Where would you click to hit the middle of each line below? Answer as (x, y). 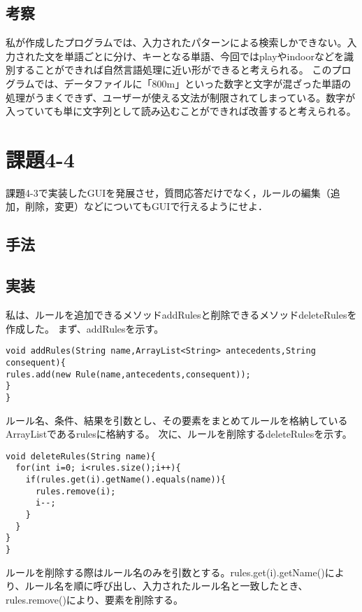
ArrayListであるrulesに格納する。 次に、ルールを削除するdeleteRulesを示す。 (179, 434)
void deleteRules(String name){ (81, 456)
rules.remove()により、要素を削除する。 (95, 599)
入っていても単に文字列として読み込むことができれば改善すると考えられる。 (181, 111)
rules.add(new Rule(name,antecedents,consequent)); (128, 374)
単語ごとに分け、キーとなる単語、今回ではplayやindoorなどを (204, 56)
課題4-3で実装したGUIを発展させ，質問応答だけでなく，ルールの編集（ (168, 192)
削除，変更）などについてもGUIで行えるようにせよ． (146, 206)
